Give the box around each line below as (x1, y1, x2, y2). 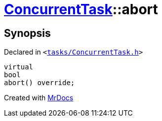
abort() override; (4, 79, 75, 87)
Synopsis (4, 27, 51, 39)
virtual (4, 63, 34, 71)
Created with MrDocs (4, 93, 74, 102)
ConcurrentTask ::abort (4, 1, 158, 18)
